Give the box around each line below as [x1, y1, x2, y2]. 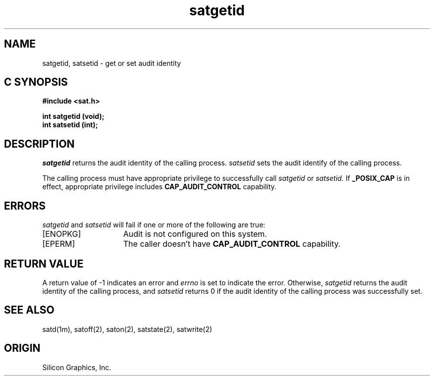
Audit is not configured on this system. [123, 229, 267, 239]
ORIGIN [4, 342, 41, 355]
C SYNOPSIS [4, 76, 68, 89]
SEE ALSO [4, 304, 54, 317]
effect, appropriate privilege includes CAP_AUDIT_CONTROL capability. [42, 182, 276, 191]
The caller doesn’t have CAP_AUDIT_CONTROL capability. [123, 239, 341, 249]
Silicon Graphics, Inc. [42, 363, 111, 372]
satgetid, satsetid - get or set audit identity [42, 58, 181, 67]
